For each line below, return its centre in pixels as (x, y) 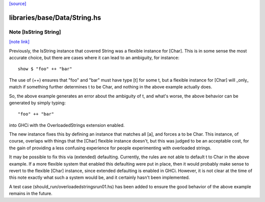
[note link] (19, 42)
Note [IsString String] (35, 32)
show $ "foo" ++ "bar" (45, 69)
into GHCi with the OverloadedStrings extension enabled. (67, 125)
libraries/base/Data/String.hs (55, 17)
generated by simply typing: (37, 103)
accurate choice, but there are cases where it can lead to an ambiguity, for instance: (94, 58)
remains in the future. (31, 194)
